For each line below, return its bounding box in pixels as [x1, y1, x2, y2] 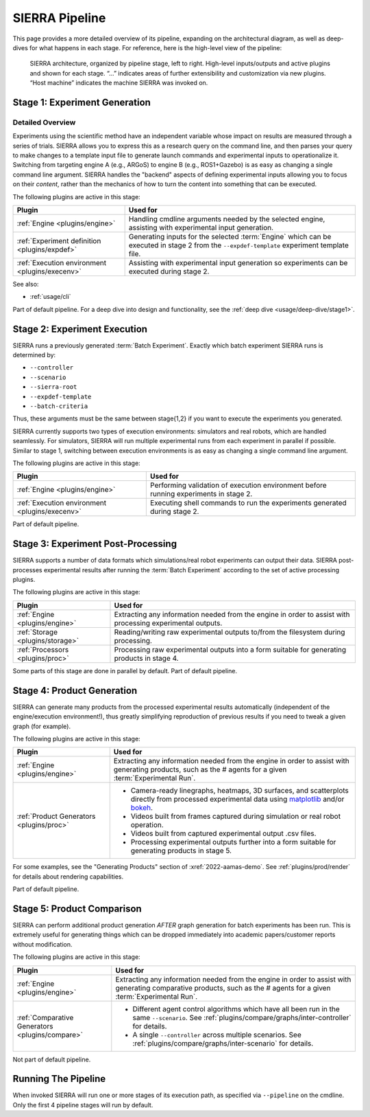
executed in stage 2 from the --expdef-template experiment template [128, 240, 349, 250]
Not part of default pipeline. [12, 1055, 91, 1063]
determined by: [12, 351, 56, 359]
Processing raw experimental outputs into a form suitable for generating [114, 644, 347, 654]
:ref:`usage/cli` [29, 293, 71, 301]
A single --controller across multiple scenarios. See [132, 1030, 301, 1039]
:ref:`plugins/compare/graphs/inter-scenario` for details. [132, 1038, 314, 1048]
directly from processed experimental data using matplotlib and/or [130, 794, 345, 804]
